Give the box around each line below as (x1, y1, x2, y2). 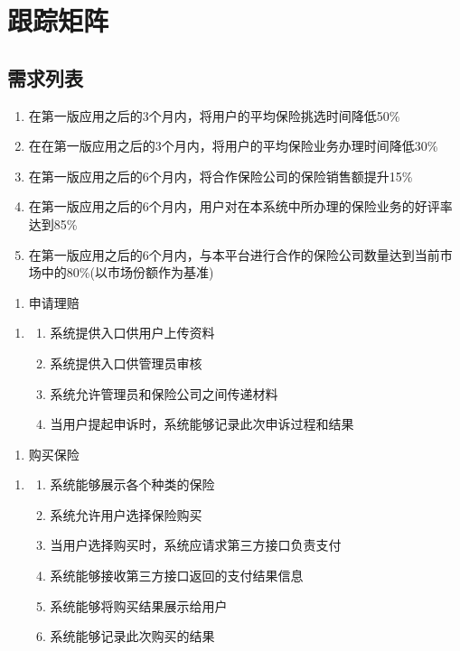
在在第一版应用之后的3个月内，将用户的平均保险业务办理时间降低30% (28, 136, 438, 155)
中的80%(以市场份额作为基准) (41, 263, 214, 282)
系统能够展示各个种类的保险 (50, 475, 215, 494)
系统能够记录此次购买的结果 (50, 627, 215, 646)
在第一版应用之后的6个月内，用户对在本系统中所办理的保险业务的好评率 (28, 197, 453, 216)
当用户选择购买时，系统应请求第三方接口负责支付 (50, 535, 342, 554)
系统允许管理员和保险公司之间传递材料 (50, 384, 278, 403)
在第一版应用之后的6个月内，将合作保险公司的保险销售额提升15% (28, 166, 413, 185)
